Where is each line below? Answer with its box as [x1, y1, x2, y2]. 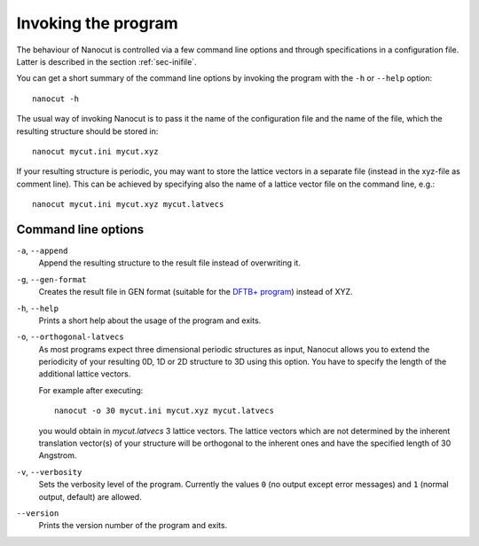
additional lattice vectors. [38, 368, 131, 379]
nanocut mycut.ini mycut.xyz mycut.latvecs [32, 200, 224, 210]
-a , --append [16, 245, 68, 256]
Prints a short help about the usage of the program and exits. [38, 315, 262, 326]
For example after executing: [38, 384, 144, 395]
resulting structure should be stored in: [16, 125, 159, 137]
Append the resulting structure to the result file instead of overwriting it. [38, 257, 302, 268]
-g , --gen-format [16, 273, 87, 284]
